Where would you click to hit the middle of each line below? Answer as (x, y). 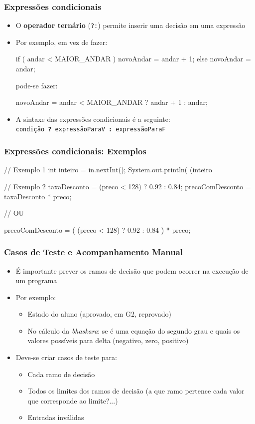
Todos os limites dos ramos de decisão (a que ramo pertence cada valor (136, 391)
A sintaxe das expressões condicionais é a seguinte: (93, 119)
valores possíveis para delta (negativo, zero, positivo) (108, 340)
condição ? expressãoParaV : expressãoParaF (91, 130)
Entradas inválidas (56, 417)
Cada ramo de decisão (61, 374)
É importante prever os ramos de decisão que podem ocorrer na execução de (132, 270)
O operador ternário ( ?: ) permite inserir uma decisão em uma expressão (130, 25)
